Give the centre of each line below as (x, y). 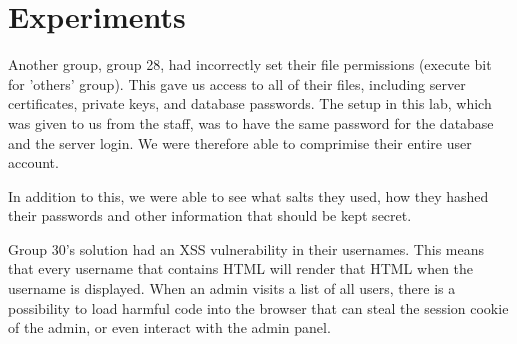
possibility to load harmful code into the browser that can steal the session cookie (258, 307)
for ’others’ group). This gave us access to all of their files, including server (237, 83)
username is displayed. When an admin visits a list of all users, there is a (232, 288)
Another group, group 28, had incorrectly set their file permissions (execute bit (250, 64)
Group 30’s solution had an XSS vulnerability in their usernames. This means (246, 248)
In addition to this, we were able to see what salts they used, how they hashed (248, 195)
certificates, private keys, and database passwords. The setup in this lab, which (250, 103)
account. (33, 162)
